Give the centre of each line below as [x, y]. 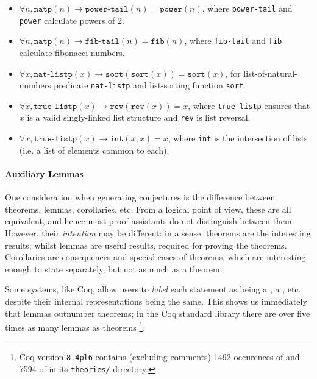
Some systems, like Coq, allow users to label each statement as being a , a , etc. [153, 289]
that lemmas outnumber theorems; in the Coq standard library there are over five [158, 313]
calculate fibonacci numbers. [72, 52]
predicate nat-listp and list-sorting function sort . [150, 85]
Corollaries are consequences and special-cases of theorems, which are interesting [155, 257]
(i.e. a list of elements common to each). [94, 150]
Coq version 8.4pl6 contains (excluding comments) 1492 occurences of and [159, 357]
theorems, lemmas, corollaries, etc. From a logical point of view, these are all [148, 209]
